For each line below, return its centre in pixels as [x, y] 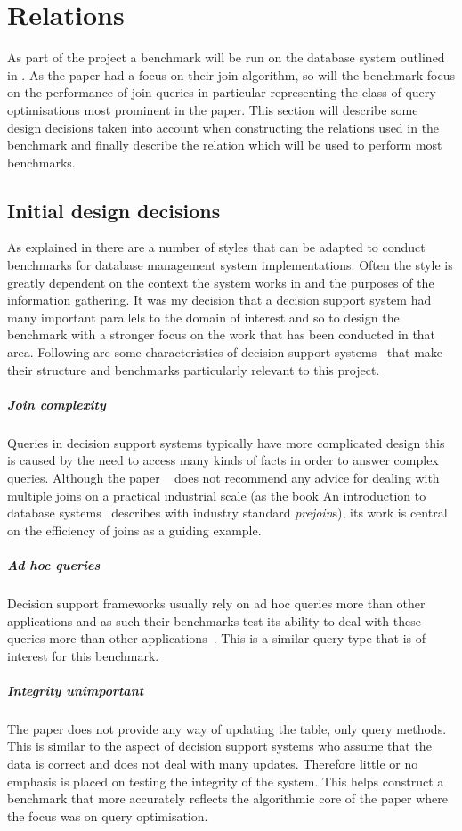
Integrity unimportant [76, 690]
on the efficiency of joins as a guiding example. [134, 530]
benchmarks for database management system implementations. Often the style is [230, 265]
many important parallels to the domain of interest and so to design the [203, 317]
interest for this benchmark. [83, 655]
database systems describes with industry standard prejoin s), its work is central [227, 513]
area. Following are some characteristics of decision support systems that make [225, 352]
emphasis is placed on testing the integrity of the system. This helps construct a [226, 781]
